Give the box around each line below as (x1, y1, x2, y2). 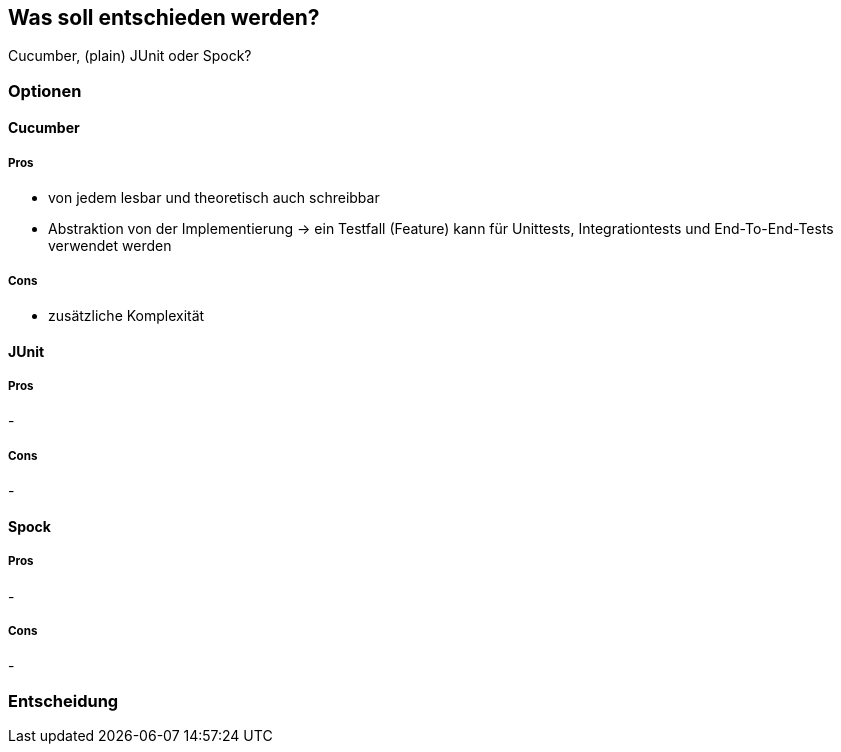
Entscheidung (8, 690, 119, 711)
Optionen (8, 80, 82, 101)
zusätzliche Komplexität (48, 306, 205, 324)
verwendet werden (48, 237, 172, 255)
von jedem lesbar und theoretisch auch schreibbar (48, 189, 380, 207)
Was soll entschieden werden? (8, 5, 320, 30)
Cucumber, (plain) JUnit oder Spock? (8, 47, 252, 65)
